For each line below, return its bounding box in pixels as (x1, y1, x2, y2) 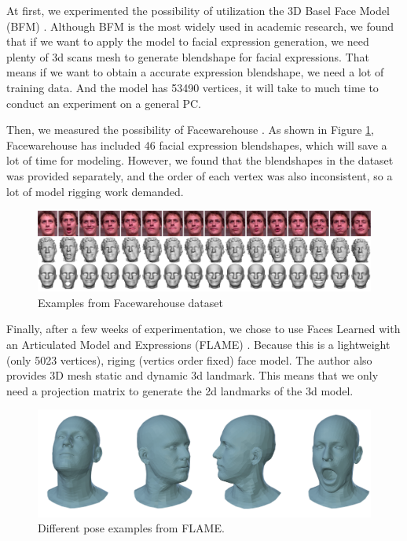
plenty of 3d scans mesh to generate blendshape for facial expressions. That (6, 48, 369, 65)
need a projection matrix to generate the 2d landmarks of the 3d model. (6, 382, 354, 398)
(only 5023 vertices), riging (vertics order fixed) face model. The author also (6, 351, 372, 368)
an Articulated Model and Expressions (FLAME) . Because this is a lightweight (6, 336, 390, 352)
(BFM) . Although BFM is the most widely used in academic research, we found (6, 17, 394, 34)
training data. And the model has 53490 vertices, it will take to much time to (6, 79, 379, 95)
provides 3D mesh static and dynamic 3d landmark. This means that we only (6, 367, 379, 384)
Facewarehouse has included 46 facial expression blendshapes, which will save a (6, 136, 387, 153)
